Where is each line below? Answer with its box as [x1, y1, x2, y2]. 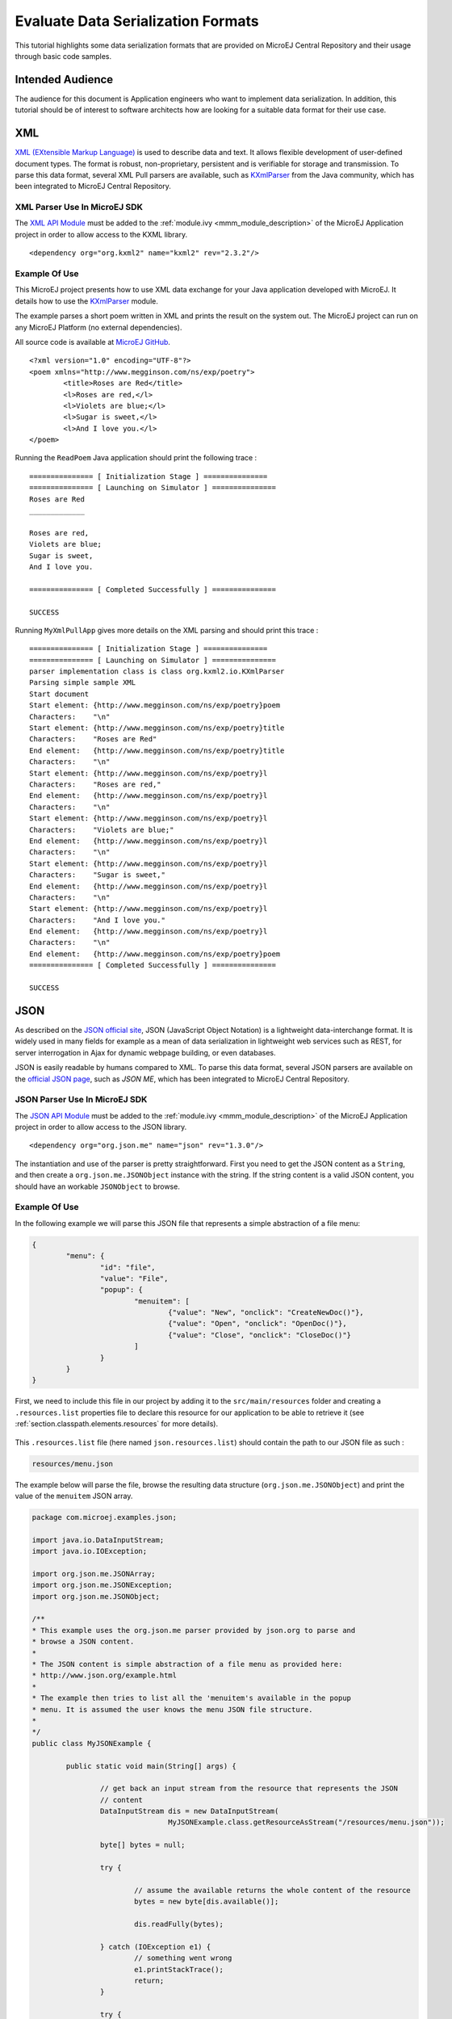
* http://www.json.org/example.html [31, 1671, 178, 1680]
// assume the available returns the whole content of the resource [133, 1886, 411, 1895]
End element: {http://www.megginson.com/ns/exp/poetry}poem [29, 949, 281, 959]
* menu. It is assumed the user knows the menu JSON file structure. [31, 1705, 313, 1714]
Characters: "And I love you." [29, 915, 165, 925]
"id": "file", [99, 1262, 157, 1272]
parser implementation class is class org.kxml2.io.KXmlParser [29, 667, 285, 676]
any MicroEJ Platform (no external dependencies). [15, 322, 182, 332]
